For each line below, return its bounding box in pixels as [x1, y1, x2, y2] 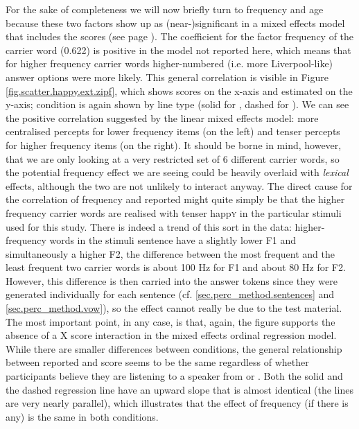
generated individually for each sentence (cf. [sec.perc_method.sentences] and [6, 287, 335, 301]
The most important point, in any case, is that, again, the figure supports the [6, 314, 335, 329]
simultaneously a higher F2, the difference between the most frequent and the [6, 246, 335, 261]
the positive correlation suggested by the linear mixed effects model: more [6, 110, 319, 125]
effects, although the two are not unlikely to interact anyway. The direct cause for [6, 178, 353, 193]
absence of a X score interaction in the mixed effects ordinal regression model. [6, 328, 337, 342]
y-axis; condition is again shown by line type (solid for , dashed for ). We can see [6, 97, 349, 112]
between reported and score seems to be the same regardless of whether [6, 355, 309, 369]
